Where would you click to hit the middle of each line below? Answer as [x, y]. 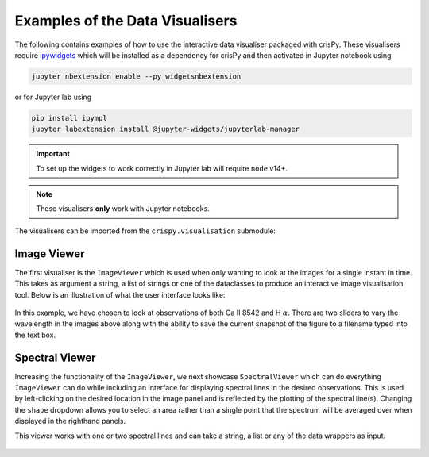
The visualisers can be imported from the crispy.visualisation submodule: [145, 231]
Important [53, 154]
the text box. [35, 335]
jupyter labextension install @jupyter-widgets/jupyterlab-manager [166, 129]
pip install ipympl [69, 118]
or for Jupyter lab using [53, 97]
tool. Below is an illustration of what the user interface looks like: [120, 294]
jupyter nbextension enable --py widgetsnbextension [136, 76]
